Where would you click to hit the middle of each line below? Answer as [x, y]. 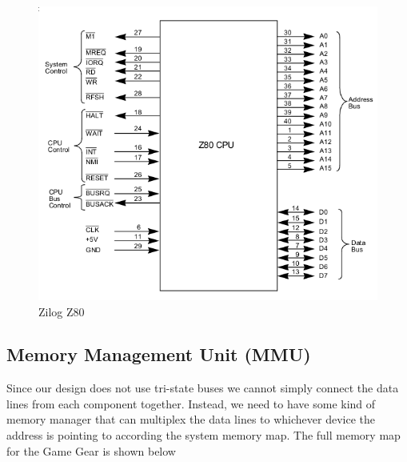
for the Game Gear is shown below [91, 450]
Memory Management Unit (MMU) [159, 354]
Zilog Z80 [62, 311]
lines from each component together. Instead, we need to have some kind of [191, 403]
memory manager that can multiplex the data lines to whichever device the [191, 419]
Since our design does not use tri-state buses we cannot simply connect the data [203, 388]
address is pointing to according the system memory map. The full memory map [203, 435]
